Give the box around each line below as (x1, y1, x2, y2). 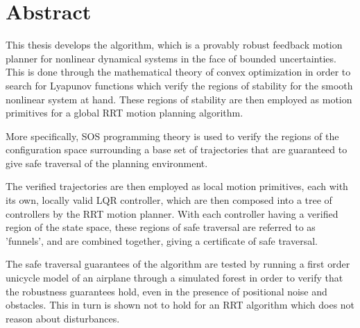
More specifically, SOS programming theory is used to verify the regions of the (6, 128, 339, 143)
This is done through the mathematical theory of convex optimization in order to (6, 64, 351, 79)
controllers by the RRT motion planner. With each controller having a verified (6, 206, 338, 221)
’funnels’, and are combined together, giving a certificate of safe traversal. (6, 233, 318, 248)
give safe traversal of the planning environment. (6, 155, 208, 170)
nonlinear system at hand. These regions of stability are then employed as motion (6, 92, 352, 106)
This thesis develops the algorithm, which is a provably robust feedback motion (6, 37, 343, 52)
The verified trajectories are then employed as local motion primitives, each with (6, 179, 348, 193)
